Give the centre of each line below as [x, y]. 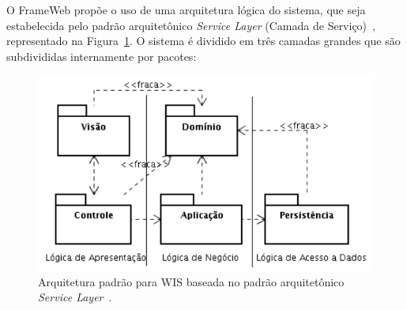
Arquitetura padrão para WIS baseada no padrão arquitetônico [191, 281]
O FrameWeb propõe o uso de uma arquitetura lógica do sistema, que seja [186, 9]
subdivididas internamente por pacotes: [102, 56]
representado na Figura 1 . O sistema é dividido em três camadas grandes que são [203, 41]
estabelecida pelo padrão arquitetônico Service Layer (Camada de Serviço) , [191, 25]
